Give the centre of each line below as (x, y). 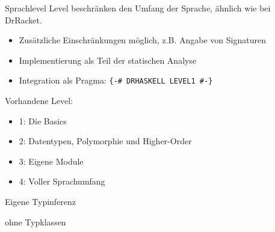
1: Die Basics (43, 121)
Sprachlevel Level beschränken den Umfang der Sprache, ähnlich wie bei (138, 8)
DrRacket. (23, 20)
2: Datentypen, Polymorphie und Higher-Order (105, 141)
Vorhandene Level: (39, 101)
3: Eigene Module (51, 161)
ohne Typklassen (36, 221)
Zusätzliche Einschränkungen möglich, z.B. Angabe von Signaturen (142, 40)
